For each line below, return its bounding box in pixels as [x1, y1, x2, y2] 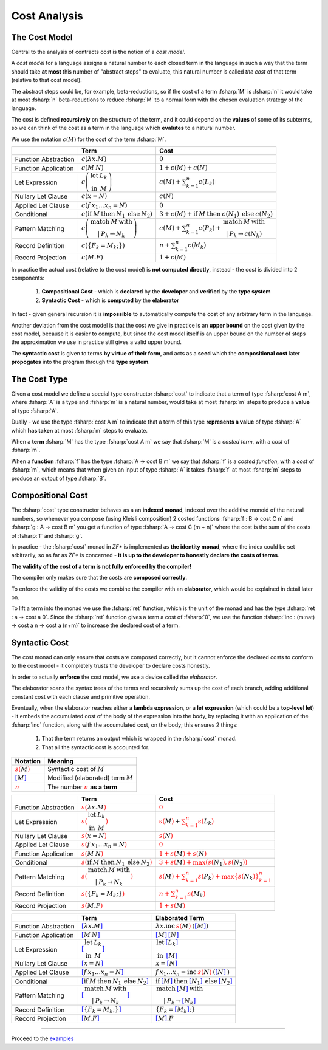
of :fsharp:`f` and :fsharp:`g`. [11, 532, 83, 539]
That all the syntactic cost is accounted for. [41, 743, 150, 750]
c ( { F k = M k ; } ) [81, 241, 125, 250]
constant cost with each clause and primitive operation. [11, 693, 150, 700]
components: [11, 274, 45, 281]
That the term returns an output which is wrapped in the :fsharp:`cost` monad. [41, 735, 237, 743]
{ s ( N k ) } [234, 873, 259, 882]
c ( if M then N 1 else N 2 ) [81, 210, 153, 219]
